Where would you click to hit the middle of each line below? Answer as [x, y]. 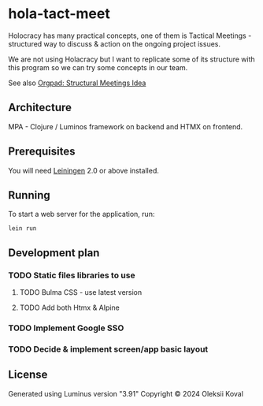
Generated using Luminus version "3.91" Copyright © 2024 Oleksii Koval [126, 393]
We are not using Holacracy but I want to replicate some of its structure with [132, 59]
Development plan [54, 253]
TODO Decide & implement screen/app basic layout [108, 349]
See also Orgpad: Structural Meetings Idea [77, 83]
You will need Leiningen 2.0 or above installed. [84, 170]
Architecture [40, 108]
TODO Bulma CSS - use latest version [81, 292]
